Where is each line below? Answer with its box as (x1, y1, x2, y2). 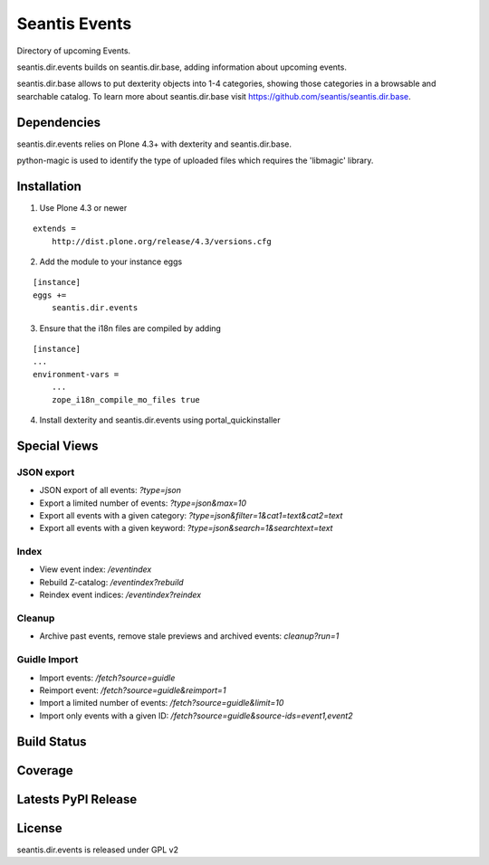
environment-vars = (33, 369, 120, 379)
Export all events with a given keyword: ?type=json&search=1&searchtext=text (39, 523, 333, 534)
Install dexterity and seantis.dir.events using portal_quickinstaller (39, 414, 281, 425)
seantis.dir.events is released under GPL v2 (16, 844, 178, 855)
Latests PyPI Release (16, 792, 138, 807)
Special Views (16, 438, 99, 453)
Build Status (16, 734, 87, 749)
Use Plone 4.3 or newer (39, 202, 128, 213)
